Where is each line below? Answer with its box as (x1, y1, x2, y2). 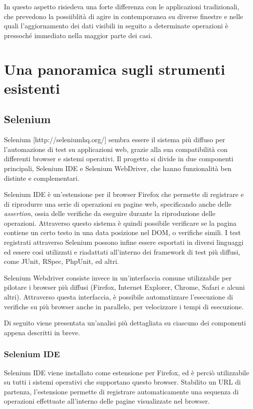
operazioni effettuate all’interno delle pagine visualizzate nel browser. (4, 396, 210, 406)
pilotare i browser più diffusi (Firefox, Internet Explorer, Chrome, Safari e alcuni (4, 282, 245, 292)
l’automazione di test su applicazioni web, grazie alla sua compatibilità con (4, 144, 228, 154)
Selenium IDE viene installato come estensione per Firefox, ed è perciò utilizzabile (4, 367, 249, 377)
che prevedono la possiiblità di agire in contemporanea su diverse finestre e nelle (4, 11, 243, 21)
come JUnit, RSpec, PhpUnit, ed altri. (4, 256, 119, 266)
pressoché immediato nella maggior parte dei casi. (4, 30, 153, 40)
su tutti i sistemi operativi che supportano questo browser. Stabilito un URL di (4, 377, 241, 387)
